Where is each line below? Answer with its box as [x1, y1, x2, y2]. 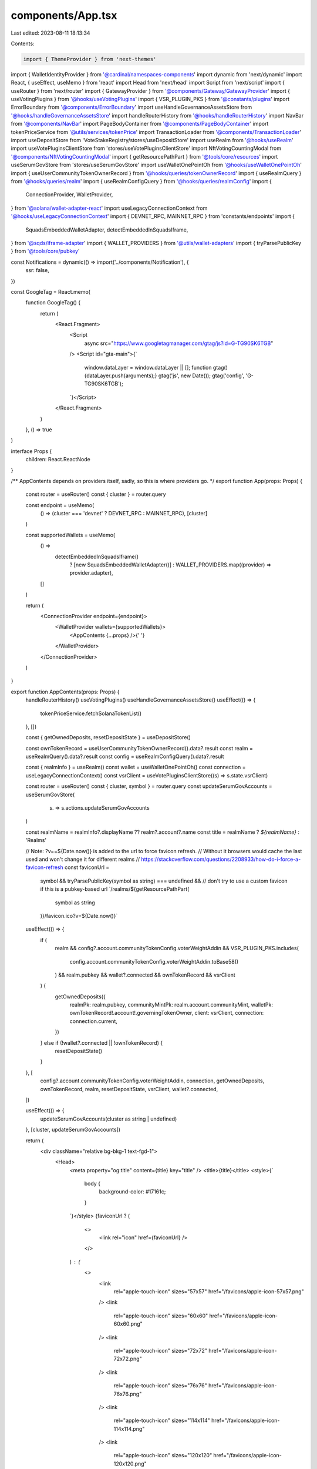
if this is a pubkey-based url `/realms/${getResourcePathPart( [40, 886, 190, 893]
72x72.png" [113, 1355, 142, 1363]
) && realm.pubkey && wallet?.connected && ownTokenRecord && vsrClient [55, 971, 236, 978]
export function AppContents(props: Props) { [11, 688, 120, 695]
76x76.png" [113, 1390, 142, 1397]
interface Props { [11, 447, 52, 455]
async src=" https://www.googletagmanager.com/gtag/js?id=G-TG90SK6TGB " [84, 340, 274, 347]
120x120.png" [113, 1460, 147, 1467]
